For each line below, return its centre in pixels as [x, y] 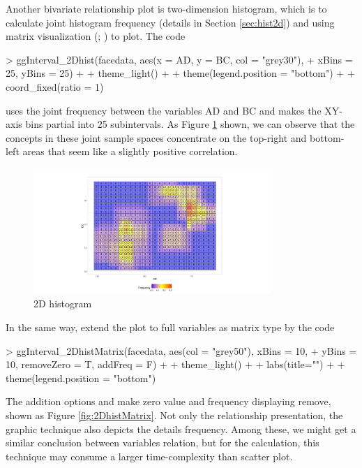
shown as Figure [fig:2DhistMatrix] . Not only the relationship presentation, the [174, 415]
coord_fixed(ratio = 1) [55, 86]
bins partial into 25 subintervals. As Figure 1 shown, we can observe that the [190, 124]
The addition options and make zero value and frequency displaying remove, [168, 401]
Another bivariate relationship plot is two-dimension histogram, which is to [166, 8]
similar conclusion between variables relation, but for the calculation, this [163, 443]
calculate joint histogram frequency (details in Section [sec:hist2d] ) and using [170, 22]
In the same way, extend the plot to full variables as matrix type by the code [170, 327]
